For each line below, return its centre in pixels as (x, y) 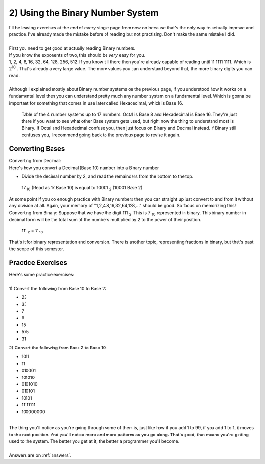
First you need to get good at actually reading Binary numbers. (72, 48)
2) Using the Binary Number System (84, 13)
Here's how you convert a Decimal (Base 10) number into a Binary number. (84, 168)
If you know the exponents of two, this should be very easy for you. (77, 55)
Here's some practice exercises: (42, 275)
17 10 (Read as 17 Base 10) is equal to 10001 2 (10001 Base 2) (82, 188)
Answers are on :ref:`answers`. (40, 455)
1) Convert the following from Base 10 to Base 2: (58, 288)
